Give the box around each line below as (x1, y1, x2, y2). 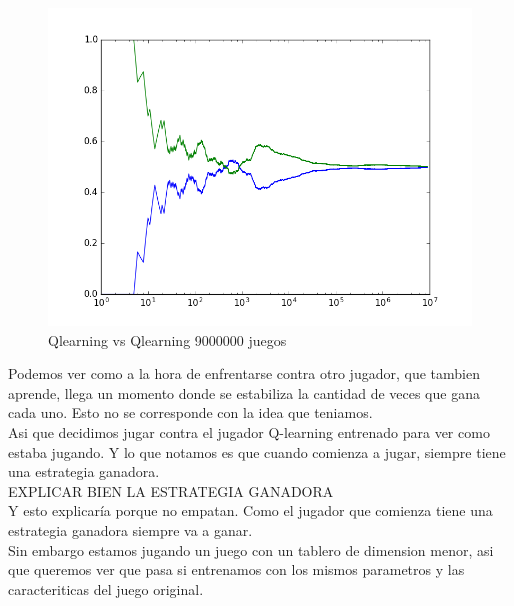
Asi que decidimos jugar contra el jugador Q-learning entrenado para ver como (8, 421, 490, 442)
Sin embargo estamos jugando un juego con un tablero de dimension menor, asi (8, 539, 494, 560)
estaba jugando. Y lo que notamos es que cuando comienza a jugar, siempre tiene (8, 441, 506, 462)
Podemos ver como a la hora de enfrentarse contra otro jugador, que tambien (8, 363, 480, 384)
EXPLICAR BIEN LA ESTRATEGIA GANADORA (8, 480, 334, 501)
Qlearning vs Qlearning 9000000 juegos (48, 329, 287, 350)
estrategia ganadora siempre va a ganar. (8, 519, 253, 540)
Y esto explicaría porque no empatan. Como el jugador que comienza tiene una (8, 500, 493, 521)
